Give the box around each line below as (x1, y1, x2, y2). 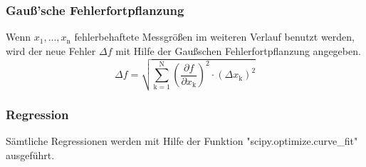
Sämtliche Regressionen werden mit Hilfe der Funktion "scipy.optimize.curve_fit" (6, 133, 358, 148)
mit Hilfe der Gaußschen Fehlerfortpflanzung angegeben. (115, 43, 361, 58)
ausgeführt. (6, 147, 55, 162)
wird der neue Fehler (6, 43, 96, 58)
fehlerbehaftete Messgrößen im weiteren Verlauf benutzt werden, (74, 29, 355, 44)
